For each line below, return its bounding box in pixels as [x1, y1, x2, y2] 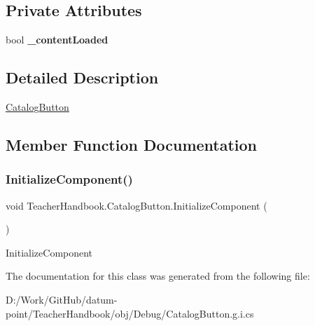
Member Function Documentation [6, 133, 258, 155]
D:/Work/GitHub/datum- [6, 292, 118, 306]
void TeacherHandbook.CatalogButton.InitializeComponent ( [6, 198, 267, 212]
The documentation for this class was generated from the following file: [6, 269, 310, 283]
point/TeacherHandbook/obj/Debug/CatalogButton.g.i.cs [6, 306, 254, 320]
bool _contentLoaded [6, 32, 108, 47]
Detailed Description [6, 67, 159, 88]
